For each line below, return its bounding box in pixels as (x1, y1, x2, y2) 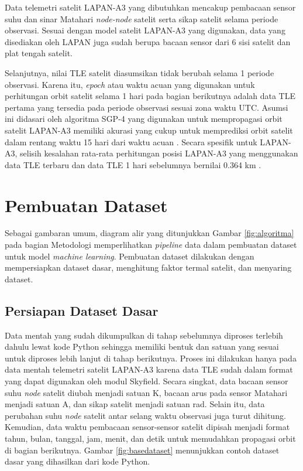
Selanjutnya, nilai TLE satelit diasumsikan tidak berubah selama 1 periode (5, 66, 274, 78)
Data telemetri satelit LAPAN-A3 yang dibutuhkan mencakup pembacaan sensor (5, 1, 296, 13)
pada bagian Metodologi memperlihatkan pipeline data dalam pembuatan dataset (5, 238, 297, 251)
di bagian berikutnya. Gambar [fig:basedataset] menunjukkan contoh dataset (5, 443, 280, 456)
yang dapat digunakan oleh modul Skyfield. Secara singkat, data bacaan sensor (5, 374, 288, 387)
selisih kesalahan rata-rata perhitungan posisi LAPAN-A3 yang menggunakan (20, 147, 298, 159)
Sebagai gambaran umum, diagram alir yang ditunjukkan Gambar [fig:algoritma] (5, 227, 294, 239)
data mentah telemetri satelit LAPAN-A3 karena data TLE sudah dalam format (5, 363, 293, 376)
